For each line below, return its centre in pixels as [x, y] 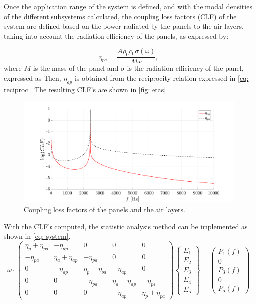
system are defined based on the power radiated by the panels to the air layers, [124, 26]
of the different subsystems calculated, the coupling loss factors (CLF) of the [120, 16]
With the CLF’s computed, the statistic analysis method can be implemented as [126, 226]
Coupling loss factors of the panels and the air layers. [105, 209]
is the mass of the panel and [76, 68]
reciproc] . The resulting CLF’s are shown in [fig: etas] [85, 89]
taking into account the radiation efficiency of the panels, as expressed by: [116, 35]
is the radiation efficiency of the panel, [185, 68]
